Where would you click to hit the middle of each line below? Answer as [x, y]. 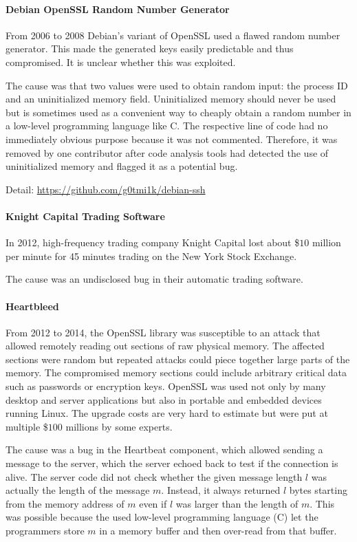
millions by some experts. [119, 426]
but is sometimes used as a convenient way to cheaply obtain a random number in [178, 112]
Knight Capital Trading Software [85, 216]
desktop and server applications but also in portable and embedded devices [164, 399]
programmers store [45, 531]
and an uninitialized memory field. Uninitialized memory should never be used [171, 99]
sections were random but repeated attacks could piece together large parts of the [178, 359]
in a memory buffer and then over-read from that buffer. [218, 531]
